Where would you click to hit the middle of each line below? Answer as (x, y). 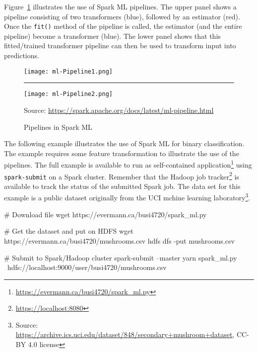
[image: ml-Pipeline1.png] (68, 71)
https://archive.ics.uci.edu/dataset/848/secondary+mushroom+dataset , (125, 334)
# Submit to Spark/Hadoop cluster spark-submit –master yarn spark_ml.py (121, 257)
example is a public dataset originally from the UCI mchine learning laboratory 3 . (127, 197)
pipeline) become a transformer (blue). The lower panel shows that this (112, 36)
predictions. (22, 55)
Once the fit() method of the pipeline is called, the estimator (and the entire (123, 26)
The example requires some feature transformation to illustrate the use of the (122, 153)
